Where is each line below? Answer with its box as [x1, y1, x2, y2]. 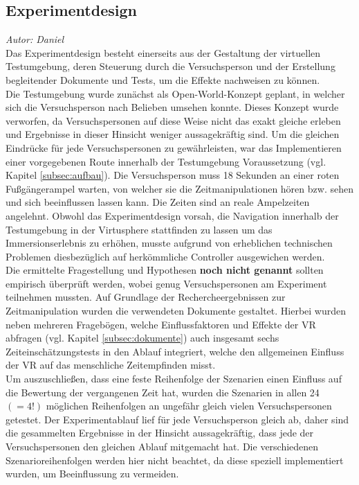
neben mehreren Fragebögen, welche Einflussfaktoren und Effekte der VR [6, 317, 316, 331]
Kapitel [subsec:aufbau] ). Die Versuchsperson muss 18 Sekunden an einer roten [6, 168, 340, 182]
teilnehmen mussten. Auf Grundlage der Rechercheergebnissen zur [6, 290, 286, 304]
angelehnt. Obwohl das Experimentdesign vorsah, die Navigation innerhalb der [6, 208, 339, 222]
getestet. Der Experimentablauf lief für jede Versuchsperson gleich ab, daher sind [6, 412, 349, 426]
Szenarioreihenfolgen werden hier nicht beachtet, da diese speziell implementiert [6, 452, 344, 467]
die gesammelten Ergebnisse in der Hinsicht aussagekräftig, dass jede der [6, 425, 314, 440]
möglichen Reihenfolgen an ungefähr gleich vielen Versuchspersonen [46, 398, 332, 413]
